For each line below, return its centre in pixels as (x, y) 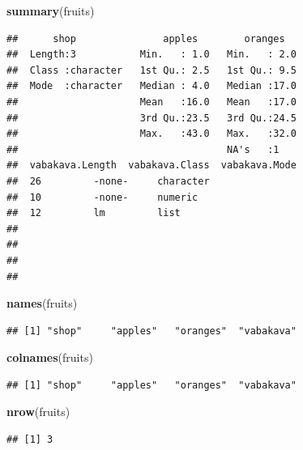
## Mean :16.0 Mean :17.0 (151, 102)
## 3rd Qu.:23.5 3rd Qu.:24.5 (151, 118)
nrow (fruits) (38, 412)
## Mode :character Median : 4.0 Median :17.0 (151, 86)
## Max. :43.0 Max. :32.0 (151, 134)
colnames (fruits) (50, 357)
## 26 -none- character (108, 181)
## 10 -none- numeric (102, 197)
